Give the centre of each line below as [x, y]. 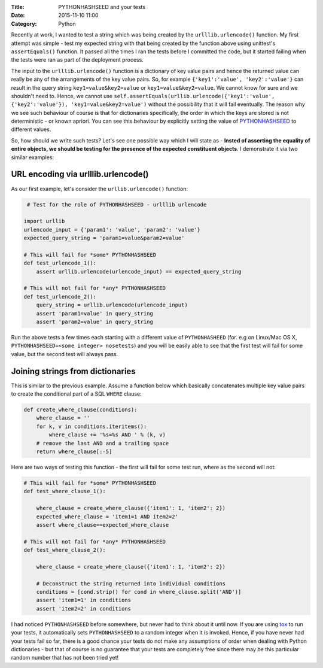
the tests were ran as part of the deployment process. [77, 60]
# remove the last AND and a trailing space [103, 443]
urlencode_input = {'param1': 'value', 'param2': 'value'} [112, 230]
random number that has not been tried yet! [65, 658]
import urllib [44, 221]
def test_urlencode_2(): [60, 297]
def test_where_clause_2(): [65, 550]
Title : [18, 7]
